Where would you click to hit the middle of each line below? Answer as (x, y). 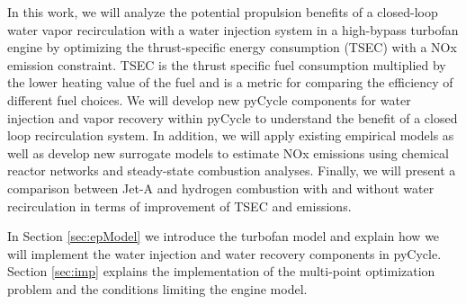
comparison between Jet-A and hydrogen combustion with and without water (221, 188)
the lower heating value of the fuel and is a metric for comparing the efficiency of (230, 82)
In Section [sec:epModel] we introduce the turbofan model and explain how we (224, 236)
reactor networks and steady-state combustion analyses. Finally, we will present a (232, 170)
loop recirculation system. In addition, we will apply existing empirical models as (231, 135)
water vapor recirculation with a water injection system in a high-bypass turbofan (233, 29)
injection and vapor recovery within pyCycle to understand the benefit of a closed (233, 117)
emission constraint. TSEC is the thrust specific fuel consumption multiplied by (227, 64)
